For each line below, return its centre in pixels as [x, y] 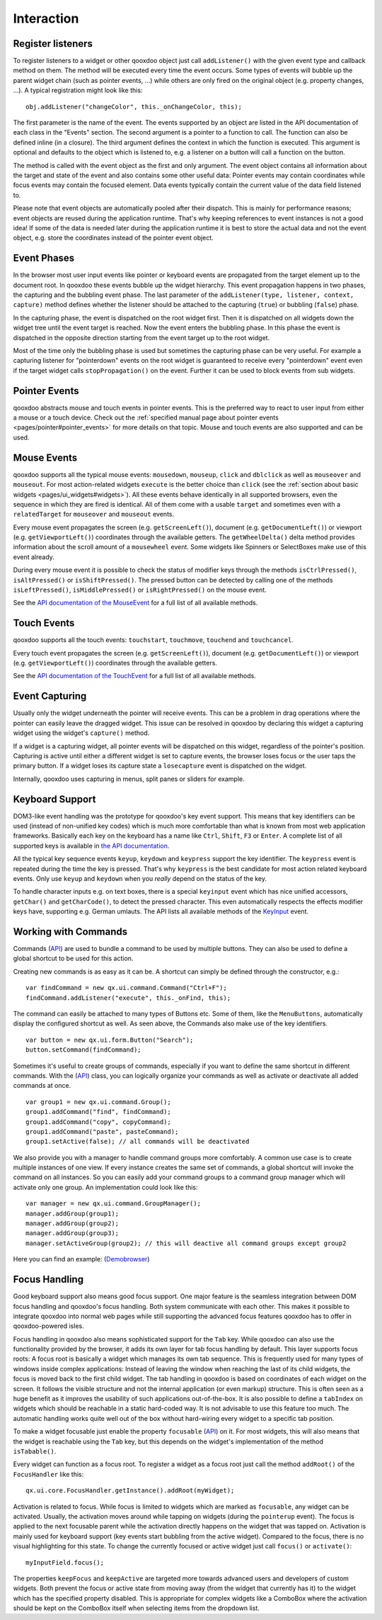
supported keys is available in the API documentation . [91, 845]
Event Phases [44, 258]
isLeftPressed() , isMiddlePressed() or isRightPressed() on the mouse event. [140, 590]
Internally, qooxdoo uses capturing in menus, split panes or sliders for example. [129, 779]
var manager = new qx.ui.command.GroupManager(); [114, 1204]
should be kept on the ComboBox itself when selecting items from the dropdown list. [136, 1608]
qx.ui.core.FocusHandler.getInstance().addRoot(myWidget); [130, 1491]
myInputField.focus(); [65, 1562]
